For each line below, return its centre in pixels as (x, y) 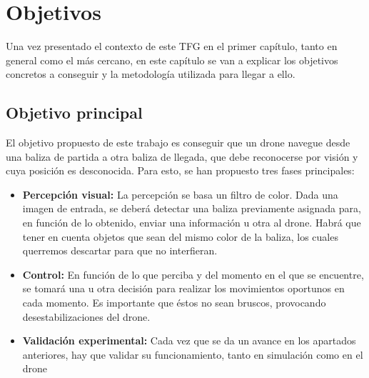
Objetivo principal (74, 113)
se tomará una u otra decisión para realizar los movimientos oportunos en (183, 288)
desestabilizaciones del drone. (86, 316)
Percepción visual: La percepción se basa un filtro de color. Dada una (180, 194)
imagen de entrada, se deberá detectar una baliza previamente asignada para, (192, 208)
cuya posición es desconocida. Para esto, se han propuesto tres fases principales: (180, 170)
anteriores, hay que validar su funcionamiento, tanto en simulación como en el (193, 354)
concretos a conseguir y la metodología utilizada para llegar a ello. (151, 74)
